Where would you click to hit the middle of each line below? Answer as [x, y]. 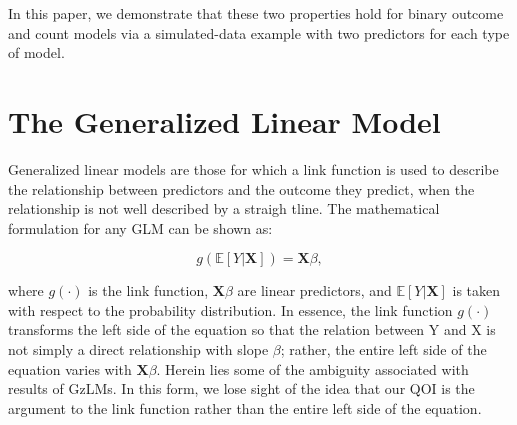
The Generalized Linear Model [224, 120]
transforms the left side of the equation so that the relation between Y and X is [252, 329]
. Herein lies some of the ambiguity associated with [312, 368]
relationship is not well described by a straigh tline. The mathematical [224, 208]
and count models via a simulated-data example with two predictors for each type [259, 32]
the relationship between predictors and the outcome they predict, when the [241, 188]
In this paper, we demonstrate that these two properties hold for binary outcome [256, 13]
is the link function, [148, 290]
